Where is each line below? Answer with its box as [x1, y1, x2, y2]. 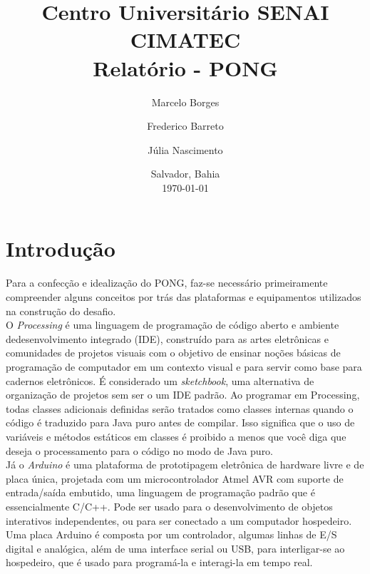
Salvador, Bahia [150, 166, 220, 181]
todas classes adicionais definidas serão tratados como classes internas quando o [6, 401, 354, 416]
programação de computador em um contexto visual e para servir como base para [6, 359, 362, 374]
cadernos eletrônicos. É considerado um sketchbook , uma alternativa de [6, 373, 314, 388]
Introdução [6, 234, 115, 263]
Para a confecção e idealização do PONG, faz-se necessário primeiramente [6, 275, 328, 290]
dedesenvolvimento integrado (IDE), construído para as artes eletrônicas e [6, 331, 329, 346]
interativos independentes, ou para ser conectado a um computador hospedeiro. [6, 513, 352, 528]
